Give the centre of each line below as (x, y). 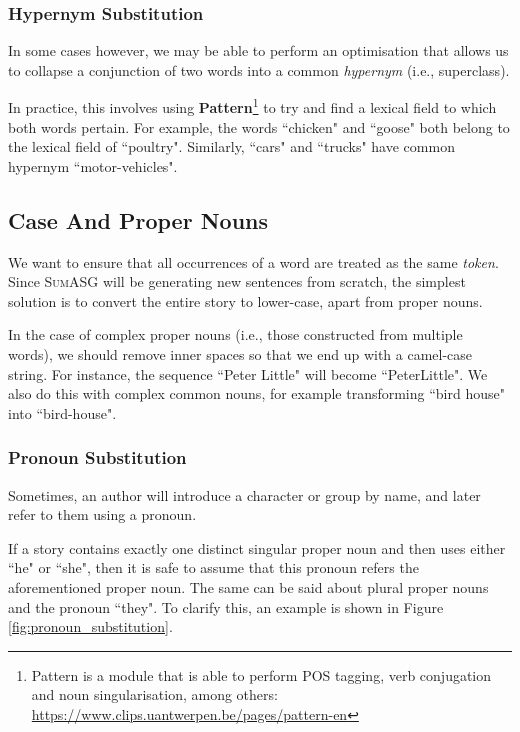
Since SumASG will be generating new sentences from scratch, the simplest (237, 281)
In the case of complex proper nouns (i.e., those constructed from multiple (235, 334)
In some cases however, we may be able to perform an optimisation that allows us (258, 50)
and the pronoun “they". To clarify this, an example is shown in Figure (226, 606)
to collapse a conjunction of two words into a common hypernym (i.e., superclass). (259, 69)
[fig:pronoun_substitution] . (90, 626)
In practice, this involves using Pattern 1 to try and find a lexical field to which (252, 106)
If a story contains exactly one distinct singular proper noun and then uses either (257, 547)
